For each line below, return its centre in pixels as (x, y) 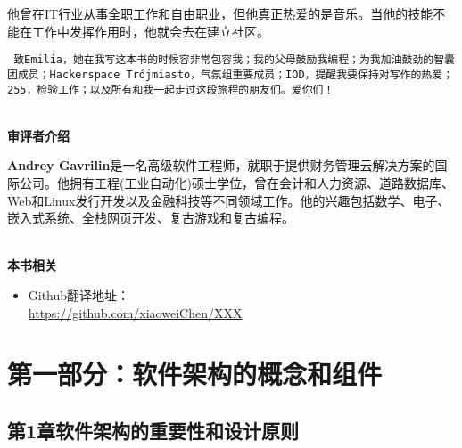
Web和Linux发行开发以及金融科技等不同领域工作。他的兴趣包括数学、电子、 (229, 200)
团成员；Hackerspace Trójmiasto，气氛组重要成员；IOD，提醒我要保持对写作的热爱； (231, 74)
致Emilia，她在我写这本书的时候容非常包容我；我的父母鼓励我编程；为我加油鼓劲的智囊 (234, 60)
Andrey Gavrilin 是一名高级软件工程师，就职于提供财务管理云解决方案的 (221, 165)
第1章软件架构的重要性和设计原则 (153, 430)
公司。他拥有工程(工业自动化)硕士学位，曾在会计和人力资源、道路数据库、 (236, 182)
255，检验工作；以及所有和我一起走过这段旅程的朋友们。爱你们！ (171, 90)
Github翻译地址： (79, 294)
